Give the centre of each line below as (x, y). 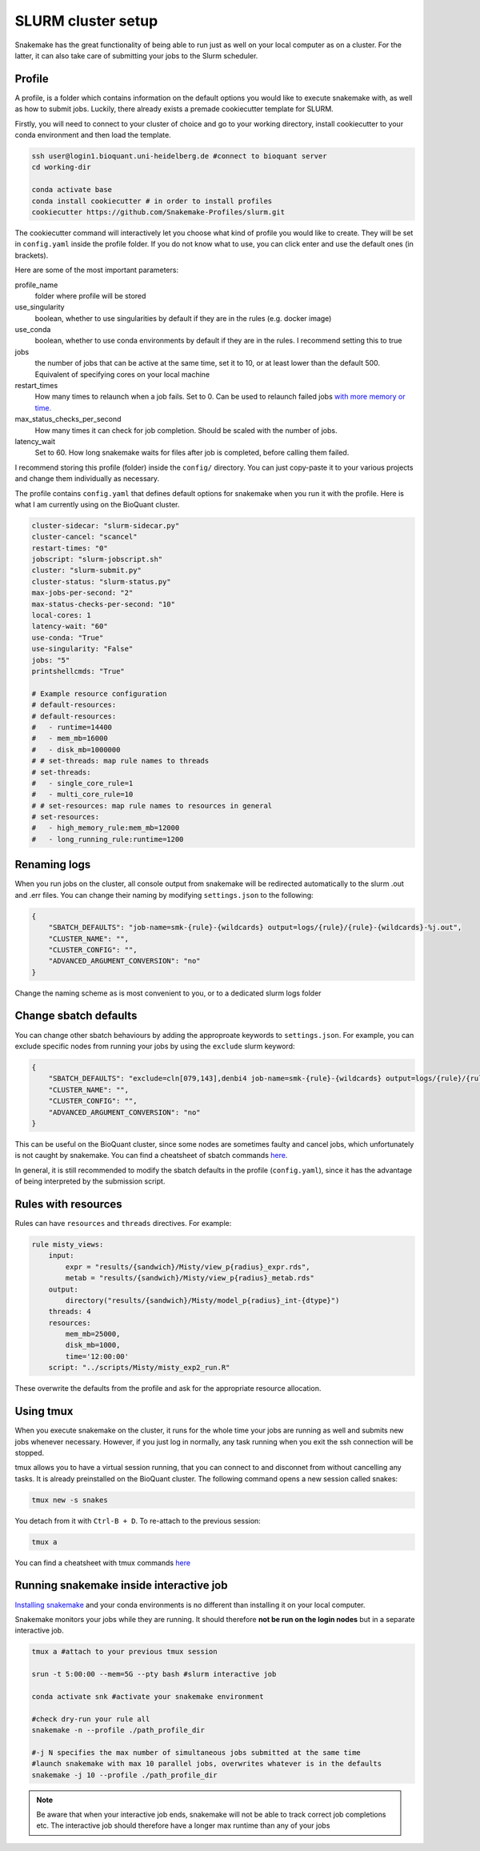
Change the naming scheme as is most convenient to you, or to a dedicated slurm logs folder (168, 993)
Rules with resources (69, 1204)
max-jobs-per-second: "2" (82, 593)
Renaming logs (53, 865)
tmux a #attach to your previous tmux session (124, 1652)
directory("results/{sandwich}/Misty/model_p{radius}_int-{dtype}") (202, 1300)
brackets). (32, 255)
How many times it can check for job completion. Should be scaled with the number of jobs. (186, 430)
